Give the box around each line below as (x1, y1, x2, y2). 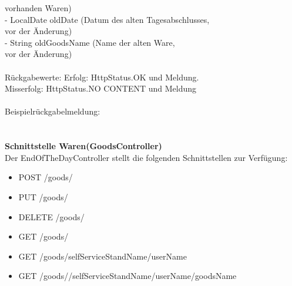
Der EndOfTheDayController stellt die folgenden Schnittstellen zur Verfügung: (5, 151, 288, 163)
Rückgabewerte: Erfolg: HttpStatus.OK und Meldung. (5, 70, 199, 83)
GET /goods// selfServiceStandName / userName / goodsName (18, 270, 237, 282)
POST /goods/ (18, 171, 73, 183)
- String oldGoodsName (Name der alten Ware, (5, 36, 175, 48)
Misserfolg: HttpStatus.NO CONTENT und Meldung (5, 82, 197, 95)
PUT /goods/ (18, 190, 68, 203)
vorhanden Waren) (5, 2, 72, 14)
